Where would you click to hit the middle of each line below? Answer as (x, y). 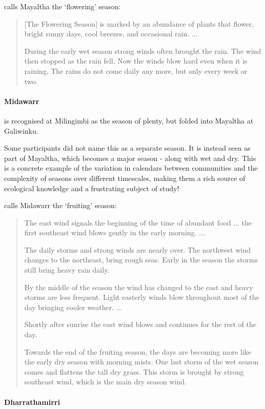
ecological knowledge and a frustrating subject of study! (92, 188)
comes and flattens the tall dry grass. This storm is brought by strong (134, 371)
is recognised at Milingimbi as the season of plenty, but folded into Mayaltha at (129, 120)
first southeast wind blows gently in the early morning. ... (115, 232)
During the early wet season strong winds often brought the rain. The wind (143, 50)
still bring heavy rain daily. (67, 270)
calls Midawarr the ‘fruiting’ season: (60, 205)
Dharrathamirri (32, 402)
